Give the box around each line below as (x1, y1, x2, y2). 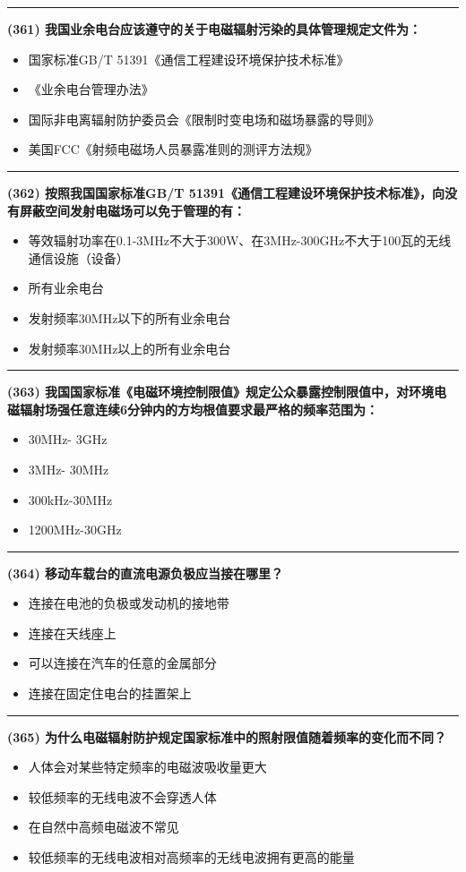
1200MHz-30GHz (28, 520, 122, 539)
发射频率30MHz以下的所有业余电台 (28, 308, 231, 327)
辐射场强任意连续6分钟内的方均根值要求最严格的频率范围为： (19, 399, 379, 418)
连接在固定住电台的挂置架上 (28, 684, 192, 703)
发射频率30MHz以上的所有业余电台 (28, 338, 231, 357)
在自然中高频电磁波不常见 (28, 817, 179, 836)
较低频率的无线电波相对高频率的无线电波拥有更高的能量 (28, 848, 355, 867)
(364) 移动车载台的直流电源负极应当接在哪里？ (7, 563, 284, 582)
